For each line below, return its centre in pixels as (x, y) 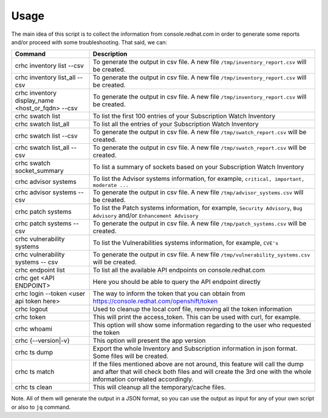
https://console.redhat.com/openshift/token (155, 302)
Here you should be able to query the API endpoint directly (177, 282)
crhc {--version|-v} (42, 341)
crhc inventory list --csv (50, 66)
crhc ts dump (34, 352)
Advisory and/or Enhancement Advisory (145, 215)
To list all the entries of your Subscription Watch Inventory (176, 124)
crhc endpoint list (40, 270)
